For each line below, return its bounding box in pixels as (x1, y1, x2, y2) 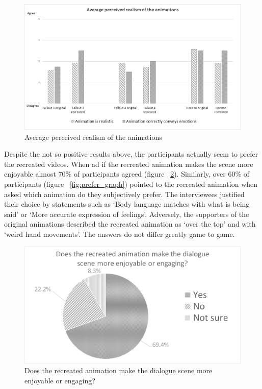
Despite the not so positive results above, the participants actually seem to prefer (4, 149, 258, 159)
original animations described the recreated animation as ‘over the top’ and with (4, 218, 256, 229)
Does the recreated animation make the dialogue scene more (24, 365, 213, 376)
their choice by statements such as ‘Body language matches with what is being (4, 199, 250, 209)
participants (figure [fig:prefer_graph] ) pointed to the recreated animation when (4, 178, 258, 189)
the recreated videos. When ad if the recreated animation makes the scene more (4, 158, 253, 169)
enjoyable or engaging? (24, 375, 95, 385)
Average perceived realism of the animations (24, 131, 162, 142)
